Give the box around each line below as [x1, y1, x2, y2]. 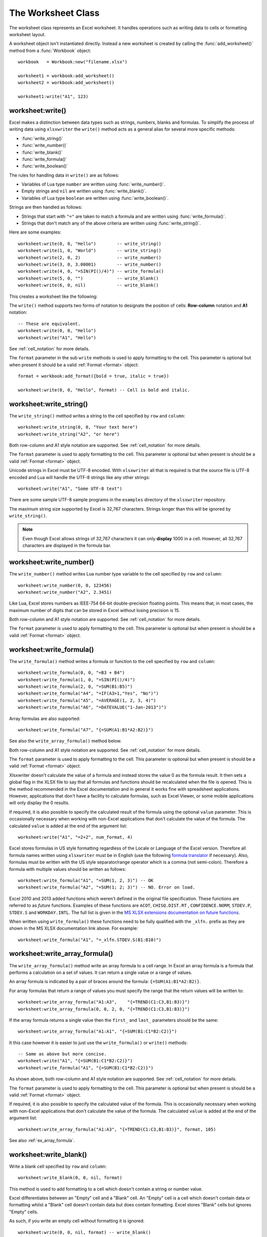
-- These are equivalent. [18, 321, 81, 327]
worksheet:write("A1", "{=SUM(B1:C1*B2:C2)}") [18, 1058, 133, 1064]
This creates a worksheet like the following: [9, 293, 98, 299]
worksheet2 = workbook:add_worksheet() [18, 80, 115, 86]
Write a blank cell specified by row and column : [9, 1163, 107, 1169]
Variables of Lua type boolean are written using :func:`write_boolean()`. [21, 195, 169, 201]
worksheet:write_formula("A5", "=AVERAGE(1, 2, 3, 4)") [18, 698, 156, 703]
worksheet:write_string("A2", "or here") [18, 431, 120, 437]
